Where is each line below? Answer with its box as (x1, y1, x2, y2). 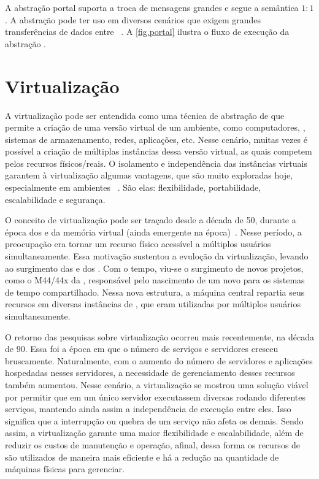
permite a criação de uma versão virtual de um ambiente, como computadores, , (5, 121, 306, 134)
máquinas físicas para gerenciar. (5, 462, 125, 475)
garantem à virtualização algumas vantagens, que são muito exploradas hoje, (5, 169, 293, 182)
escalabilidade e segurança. (5, 193, 106, 205)
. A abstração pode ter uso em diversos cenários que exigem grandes (5, 13, 261, 26)
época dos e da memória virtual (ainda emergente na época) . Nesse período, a (5, 225, 302, 238)
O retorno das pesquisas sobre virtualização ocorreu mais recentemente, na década (5, 330, 314, 343)
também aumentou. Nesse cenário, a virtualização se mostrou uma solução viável (5, 378, 309, 391)
